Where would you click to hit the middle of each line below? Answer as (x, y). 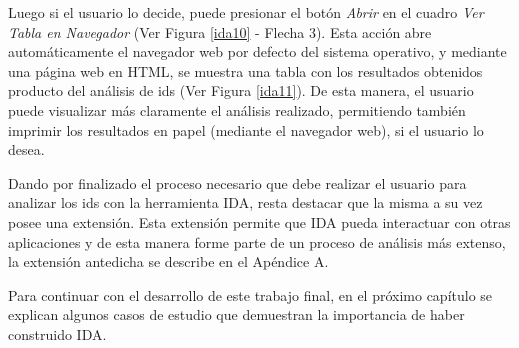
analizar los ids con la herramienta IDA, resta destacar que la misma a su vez (245, 202)
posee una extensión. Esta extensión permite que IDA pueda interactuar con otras (259, 221)
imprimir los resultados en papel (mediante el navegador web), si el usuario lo (246, 129)
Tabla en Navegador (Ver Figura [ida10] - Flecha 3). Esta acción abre (220, 31)
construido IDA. (57, 333)
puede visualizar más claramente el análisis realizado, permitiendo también (237, 109)
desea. (26, 149)
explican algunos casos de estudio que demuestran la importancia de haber (236, 314)
